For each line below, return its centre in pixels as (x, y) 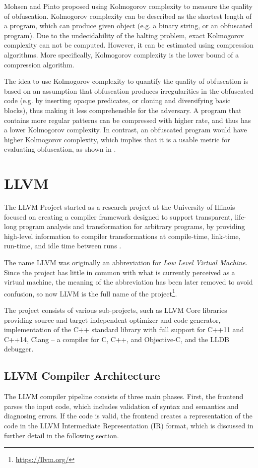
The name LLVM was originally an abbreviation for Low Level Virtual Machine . (126, 262)
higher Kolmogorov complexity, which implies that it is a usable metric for (117, 139)
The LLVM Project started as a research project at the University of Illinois (120, 207)
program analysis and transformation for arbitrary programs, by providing (132, 226)
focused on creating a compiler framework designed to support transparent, (118, 216)
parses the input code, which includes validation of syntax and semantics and (121, 406)
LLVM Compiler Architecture (82, 376)
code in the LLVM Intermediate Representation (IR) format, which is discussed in (129, 425)
